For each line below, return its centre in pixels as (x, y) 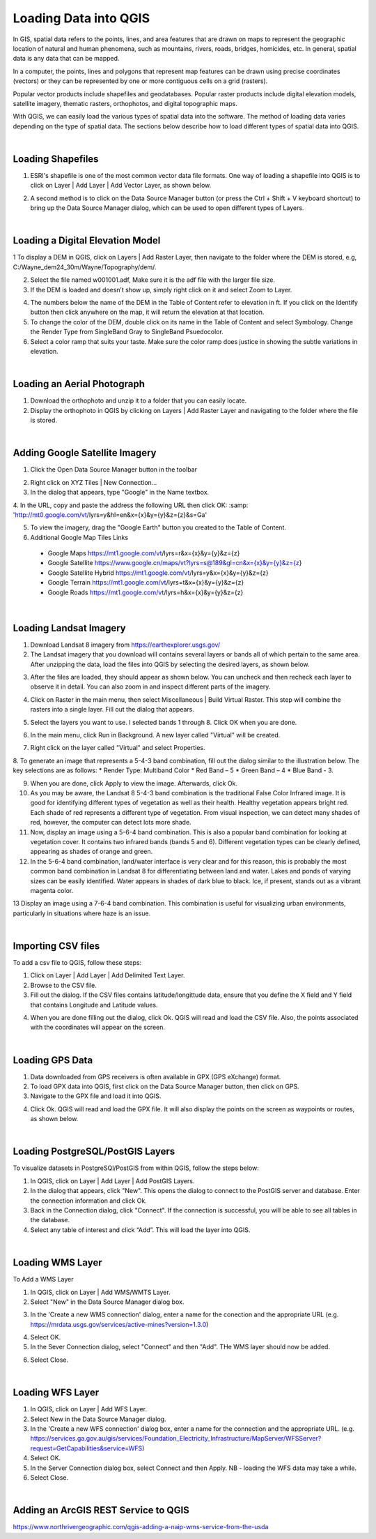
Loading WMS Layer (57, 1263)
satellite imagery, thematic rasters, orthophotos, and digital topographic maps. (125, 103)
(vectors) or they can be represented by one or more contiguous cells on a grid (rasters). (140, 81)
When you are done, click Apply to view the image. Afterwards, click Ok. (134, 783)
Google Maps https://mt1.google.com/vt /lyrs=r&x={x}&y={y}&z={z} (144, 553)
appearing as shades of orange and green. (92, 852)
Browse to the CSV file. (63, 985)
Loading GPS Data (53, 1060)
